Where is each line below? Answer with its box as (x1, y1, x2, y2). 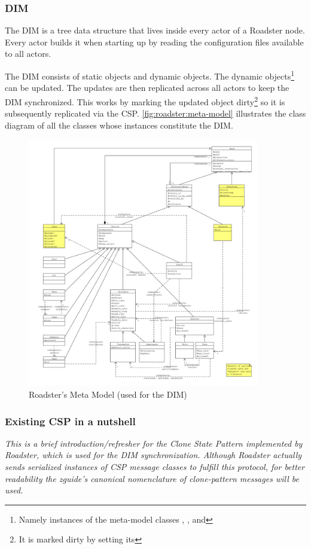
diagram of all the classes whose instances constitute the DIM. (5, 118, 233, 131)
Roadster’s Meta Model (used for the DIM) (29, 388, 187, 401)
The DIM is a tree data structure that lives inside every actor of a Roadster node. (5, 24, 305, 36)
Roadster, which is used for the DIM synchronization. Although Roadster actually (5, 449, 302, 461)
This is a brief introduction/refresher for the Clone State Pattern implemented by (5, 437, 303, 449)
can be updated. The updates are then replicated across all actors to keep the (5, 81, 289, 94)
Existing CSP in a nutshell (5, 413, 136, 428)
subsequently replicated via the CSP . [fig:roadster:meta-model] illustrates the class (5, 107, 306, 120)
